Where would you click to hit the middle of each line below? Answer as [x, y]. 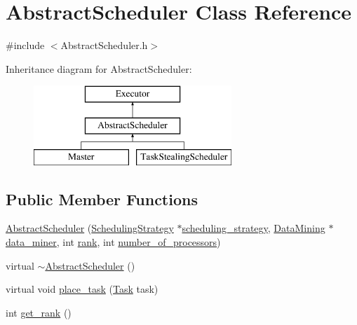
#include [25, 45]
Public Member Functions [102, 199]
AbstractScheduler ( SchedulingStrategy [90, 228]
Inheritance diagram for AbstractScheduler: [99, 68]
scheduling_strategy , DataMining [254, 228]
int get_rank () [39, 312]
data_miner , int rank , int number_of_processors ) [113, 242]
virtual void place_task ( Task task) [82, 289]
